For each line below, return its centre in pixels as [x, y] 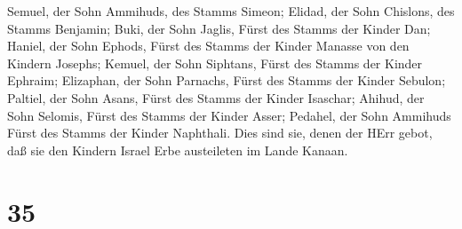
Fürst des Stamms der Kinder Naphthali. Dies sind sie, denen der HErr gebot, [220, 133]
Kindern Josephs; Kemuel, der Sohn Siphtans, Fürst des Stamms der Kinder [215, 63]
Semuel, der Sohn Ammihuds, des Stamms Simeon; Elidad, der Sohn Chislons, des [231, 11]
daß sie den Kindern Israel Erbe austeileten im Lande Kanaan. [178, 150]
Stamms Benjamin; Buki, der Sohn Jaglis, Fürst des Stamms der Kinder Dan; [219, 28]
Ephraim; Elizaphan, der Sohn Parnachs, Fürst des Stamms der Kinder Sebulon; [227, 80]
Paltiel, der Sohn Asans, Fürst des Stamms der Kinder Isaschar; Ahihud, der [216, 97]
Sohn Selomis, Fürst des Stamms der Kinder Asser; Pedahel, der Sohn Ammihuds [229, 115]
